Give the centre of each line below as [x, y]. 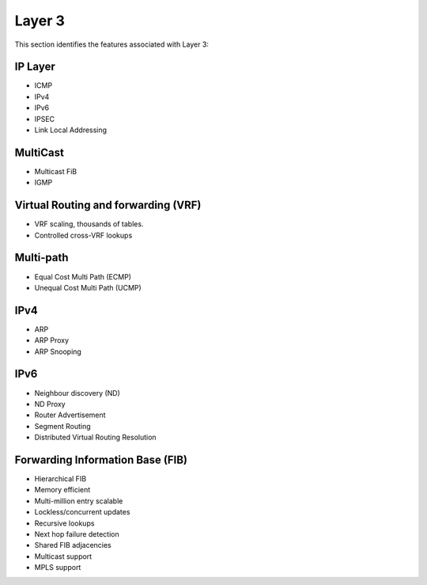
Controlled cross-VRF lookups [83, 235]
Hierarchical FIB [60, 478]
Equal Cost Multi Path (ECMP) [83, 276]
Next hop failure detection [77, 534]
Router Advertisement [70, 415]
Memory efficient [62, 490]
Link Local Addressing [70, 130]
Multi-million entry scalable [79, 501]
